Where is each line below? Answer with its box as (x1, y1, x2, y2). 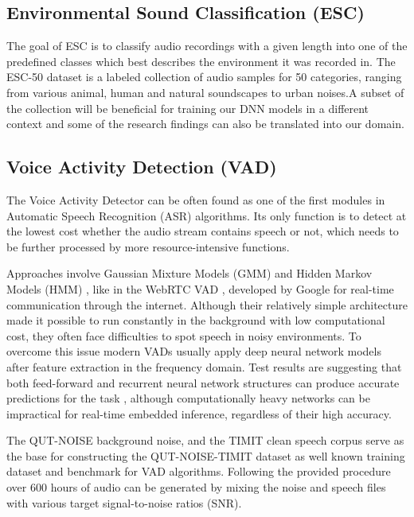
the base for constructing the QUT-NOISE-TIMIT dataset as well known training (6, 447, 405, 464)
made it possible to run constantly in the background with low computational (6, 312, 385, 328)
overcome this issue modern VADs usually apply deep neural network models (6, 343, 381, 360)
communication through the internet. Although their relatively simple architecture (6, 296, 408, 313)
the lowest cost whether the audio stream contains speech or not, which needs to (6, 223, 399, 239)
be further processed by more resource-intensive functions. (6, 238, 290, 255)
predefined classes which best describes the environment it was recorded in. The (6, 52, 396, 69)
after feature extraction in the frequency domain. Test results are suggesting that (6, 358, 402, 375)
